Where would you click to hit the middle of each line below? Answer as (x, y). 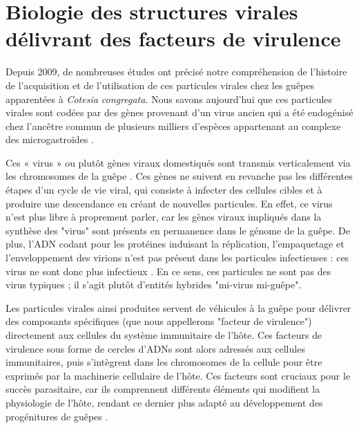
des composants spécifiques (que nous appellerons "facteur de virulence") (159, 321)
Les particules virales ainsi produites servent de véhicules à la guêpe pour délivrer (178, 307)
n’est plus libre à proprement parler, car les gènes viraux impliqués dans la (164, 217)
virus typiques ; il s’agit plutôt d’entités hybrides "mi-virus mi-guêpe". (154, 285)
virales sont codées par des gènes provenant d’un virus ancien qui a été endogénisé (179, 112)
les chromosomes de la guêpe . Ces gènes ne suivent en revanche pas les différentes (179, 176)
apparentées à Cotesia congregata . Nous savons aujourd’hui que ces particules (169, 99)
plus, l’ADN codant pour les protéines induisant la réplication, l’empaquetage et (175, 244)
